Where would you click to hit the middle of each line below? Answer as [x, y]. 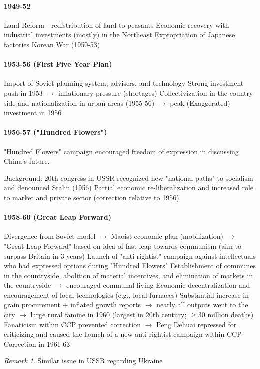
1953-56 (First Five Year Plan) [58, 64]
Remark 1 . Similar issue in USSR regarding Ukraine [83, 361]
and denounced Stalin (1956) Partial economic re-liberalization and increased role [129, 188]
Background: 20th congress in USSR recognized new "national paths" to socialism [129, 178]
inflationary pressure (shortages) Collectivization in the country [156, 93]
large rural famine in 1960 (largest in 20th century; [109, 315]
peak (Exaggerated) [200, 103]
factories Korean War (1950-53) [52, 44]
